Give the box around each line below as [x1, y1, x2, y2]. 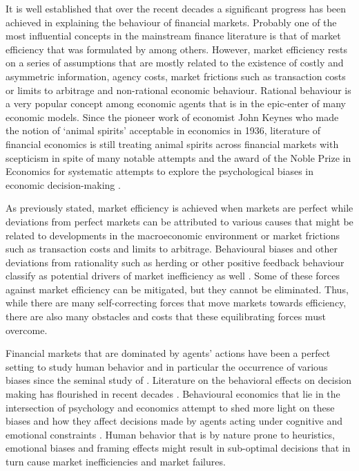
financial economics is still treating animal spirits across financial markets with [6, 136, 339, 151]
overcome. [6, 322, 48, 337]
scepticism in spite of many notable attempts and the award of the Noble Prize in [6, 150, 351, 165]
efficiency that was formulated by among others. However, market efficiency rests [6, 41, 348, 56]
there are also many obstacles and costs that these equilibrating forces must [6, 309, 326, 324]
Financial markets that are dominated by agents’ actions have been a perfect [6, 346, 331, 360]
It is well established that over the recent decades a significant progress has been [6, 1, 347, 15]
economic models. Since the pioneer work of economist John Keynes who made [6, 109, 339, 124]
